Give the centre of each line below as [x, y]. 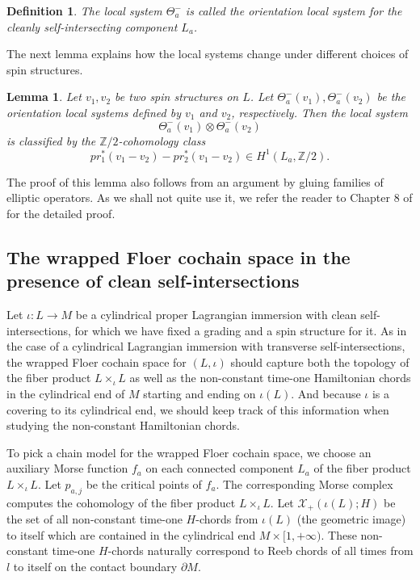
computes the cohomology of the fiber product [121, 502]
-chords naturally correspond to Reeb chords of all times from [260, 551]
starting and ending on [199, 393]
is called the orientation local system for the [294, 11]
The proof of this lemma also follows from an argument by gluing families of [195, 181]
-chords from [227, 519]
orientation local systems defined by [94, 112]
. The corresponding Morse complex [304, 483]
